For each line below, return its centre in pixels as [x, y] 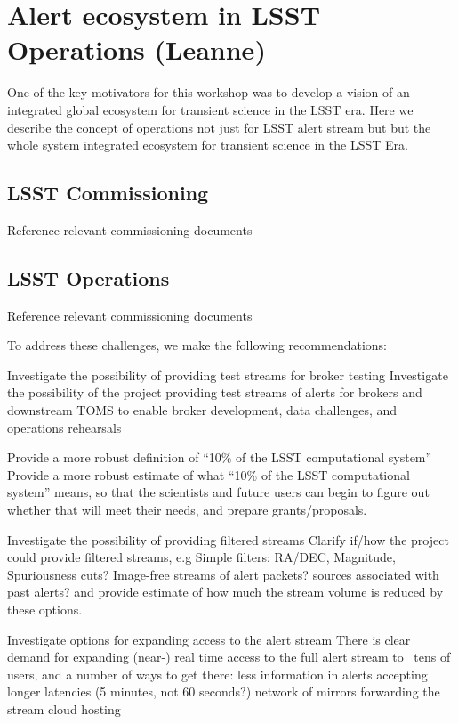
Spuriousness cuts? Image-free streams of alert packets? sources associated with [223, 574]
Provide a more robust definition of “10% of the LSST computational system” [220, 457]
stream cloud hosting [64, 708]
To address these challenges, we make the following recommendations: [197, 345]
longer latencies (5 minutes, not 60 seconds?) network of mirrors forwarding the [224, 691]
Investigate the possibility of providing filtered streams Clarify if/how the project [228, 539]
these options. [45, 609]
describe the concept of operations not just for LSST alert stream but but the [219, 127]
